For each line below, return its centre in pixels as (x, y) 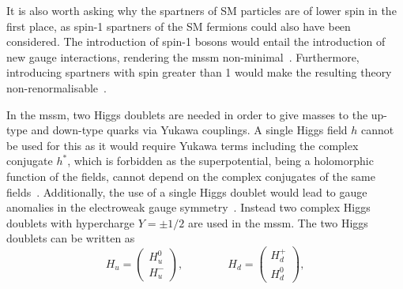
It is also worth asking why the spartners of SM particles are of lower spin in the (201, 10)
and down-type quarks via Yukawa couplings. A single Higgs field (189, 130)
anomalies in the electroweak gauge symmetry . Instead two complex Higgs (188, 207)
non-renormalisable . (56, 87)
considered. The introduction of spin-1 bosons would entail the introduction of (196, 41)
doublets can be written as (71, 238)
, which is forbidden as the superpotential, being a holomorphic (220, 161)
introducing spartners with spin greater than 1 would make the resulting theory (199, 72)
